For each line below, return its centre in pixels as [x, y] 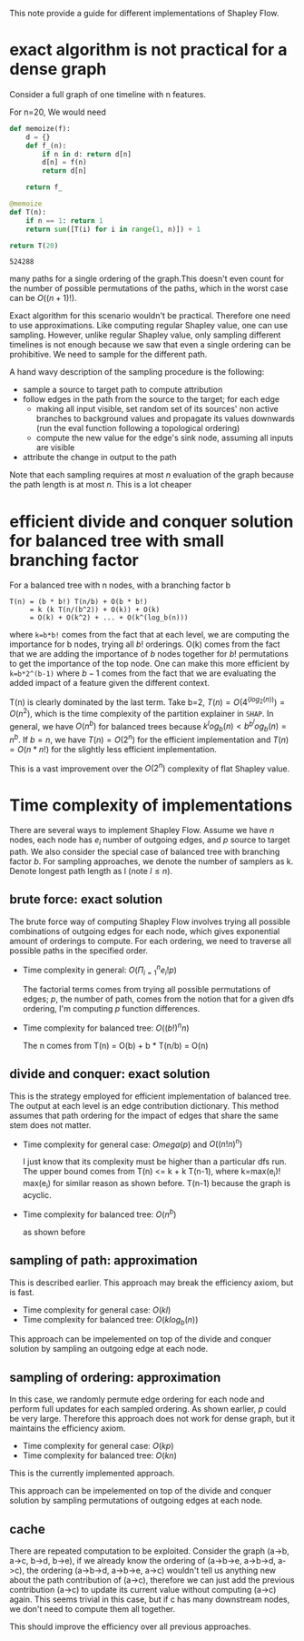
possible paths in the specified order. [78, 951]
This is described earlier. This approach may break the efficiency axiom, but [152, 1283]
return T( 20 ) [34, 246]
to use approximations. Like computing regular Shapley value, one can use [149, 326]
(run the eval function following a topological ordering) [138, 428]
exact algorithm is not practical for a [148, 50]
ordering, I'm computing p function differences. [111, 1009]
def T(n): [28, 212]
